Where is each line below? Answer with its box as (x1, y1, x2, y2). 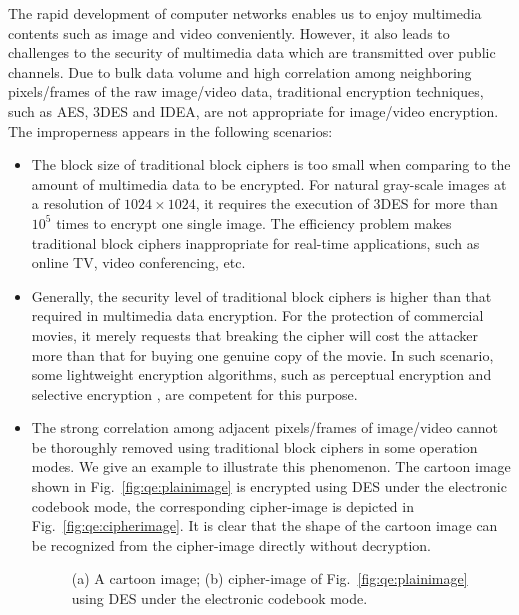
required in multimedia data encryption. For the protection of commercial (31, 305, 484, 326)
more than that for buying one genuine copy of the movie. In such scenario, (31, 344, 494, 365)
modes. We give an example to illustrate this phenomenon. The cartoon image (31, 456, 511, 477)
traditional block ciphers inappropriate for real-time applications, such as (31, 232, 480, 253)
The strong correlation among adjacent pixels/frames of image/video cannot (31, 417, 499, 438)
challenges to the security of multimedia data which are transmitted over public (8, 42, 496, 63)
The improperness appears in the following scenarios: (8, 120, 333, 141)
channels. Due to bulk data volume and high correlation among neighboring (8, 61, 472, 82)
